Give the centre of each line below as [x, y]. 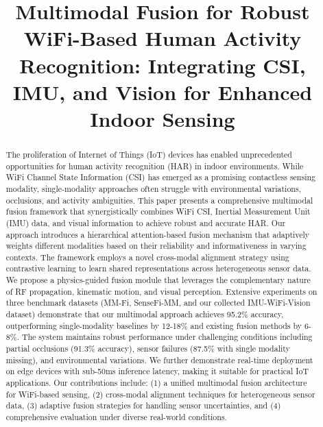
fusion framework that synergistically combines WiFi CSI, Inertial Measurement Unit [158, 211]
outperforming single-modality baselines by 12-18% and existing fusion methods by [154, 325]
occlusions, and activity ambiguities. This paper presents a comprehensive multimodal [159, 200]
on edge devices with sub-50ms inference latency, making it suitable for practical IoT [157, 371]
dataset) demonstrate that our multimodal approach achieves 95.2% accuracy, [145, 314]
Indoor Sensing [163, 118]
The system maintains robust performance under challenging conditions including [167, 337]
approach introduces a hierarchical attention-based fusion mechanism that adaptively [158, 234]
